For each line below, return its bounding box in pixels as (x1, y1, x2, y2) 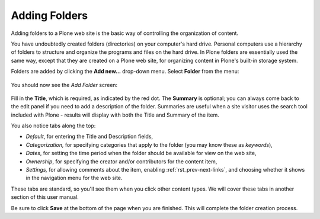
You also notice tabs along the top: (11, 122, 96, 130)
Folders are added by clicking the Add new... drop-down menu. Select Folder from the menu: (11, 68, 239, 75)
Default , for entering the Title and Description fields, (25, 133, 153, 140)
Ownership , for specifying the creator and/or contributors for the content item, (25, 157, 217, 165)
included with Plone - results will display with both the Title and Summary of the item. (11, 111, 219, 118)
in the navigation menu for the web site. (25, 175, 123, 182)
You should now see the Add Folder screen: (11, 81, 118, 88)
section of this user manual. (11, 194, 79, 201)
